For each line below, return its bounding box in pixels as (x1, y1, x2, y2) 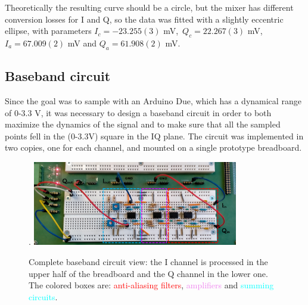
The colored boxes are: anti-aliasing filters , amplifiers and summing (29, 279, 274, 291)
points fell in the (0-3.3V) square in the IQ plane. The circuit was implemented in (5, 129, 304, 142)
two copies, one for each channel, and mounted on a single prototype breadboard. (5, 141, 302, 154)
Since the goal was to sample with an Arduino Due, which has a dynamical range (5, 94, 301, 107)
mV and (67, 36, 97, 49)
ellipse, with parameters (5, 24, 92, 37)
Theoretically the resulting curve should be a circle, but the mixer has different (5, 1, 294, 13)
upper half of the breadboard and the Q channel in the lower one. (29, 267, 268, 279)
